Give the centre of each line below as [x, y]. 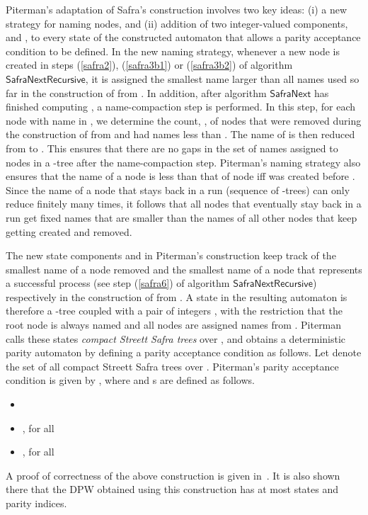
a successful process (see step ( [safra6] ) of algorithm [118, 283]
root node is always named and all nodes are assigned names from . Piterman [174, 325]
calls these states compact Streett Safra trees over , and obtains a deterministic [176, 338]
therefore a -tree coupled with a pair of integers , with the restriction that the [174, 311]
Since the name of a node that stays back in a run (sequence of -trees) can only [178, 189]
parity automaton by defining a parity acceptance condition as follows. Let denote [184, 352]
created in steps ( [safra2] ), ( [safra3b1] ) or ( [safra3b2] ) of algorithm [149, 65]
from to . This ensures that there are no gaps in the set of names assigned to [172, 148]
